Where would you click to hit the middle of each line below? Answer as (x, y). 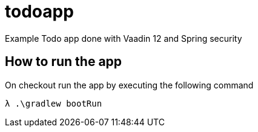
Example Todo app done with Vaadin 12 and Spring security (124, 38)
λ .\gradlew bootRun (54, 103)
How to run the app (64, 62)
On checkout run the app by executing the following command (129, 85)
